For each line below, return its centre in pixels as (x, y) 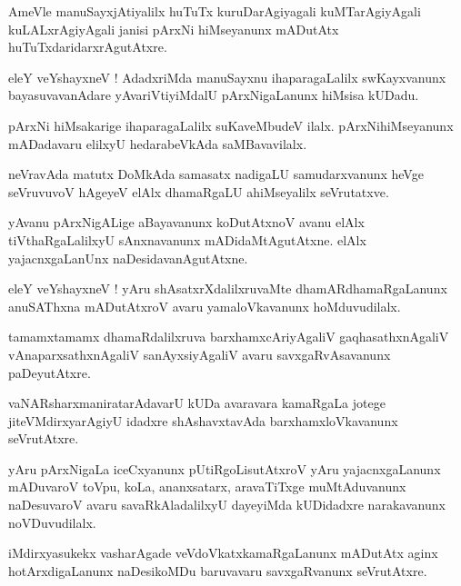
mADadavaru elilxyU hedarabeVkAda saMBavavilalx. (158, 143)
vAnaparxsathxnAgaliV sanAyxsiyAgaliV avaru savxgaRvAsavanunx (200, 354)
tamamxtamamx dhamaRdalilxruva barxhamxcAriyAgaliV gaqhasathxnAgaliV (229, 337)
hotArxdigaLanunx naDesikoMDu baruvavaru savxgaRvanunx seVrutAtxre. (218, 570)
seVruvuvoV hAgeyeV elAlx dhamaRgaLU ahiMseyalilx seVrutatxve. (199, 191)
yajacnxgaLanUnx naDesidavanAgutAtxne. (128, 258)
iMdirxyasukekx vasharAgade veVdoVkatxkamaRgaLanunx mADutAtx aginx (223, 553)
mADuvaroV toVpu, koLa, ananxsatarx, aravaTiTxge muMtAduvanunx (207, 487)
